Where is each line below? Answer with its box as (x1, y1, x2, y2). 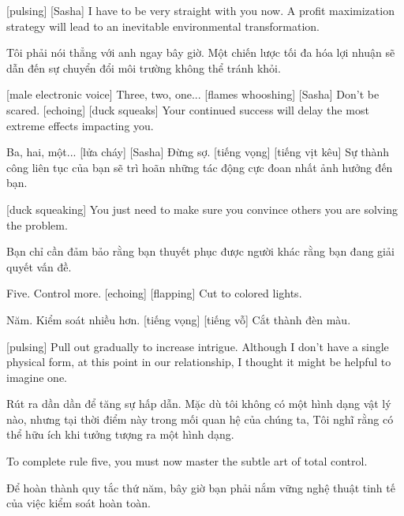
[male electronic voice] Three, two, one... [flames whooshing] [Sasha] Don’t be (6, 86, 380, 103)
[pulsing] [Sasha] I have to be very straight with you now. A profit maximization (6, 2, 395, 18)
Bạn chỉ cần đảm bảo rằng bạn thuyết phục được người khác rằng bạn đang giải (6, 243, 395, 260)
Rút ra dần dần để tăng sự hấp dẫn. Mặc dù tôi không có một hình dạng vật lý (6, 395, 391, 412)
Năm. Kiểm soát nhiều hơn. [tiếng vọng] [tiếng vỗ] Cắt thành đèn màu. (6, 311, 351, 327)
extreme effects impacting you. (6, 117, 154, 133)
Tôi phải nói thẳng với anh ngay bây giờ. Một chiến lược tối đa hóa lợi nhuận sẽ (6, 44, 395, 61)
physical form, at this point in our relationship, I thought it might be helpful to (6, 353, 391, 370)
